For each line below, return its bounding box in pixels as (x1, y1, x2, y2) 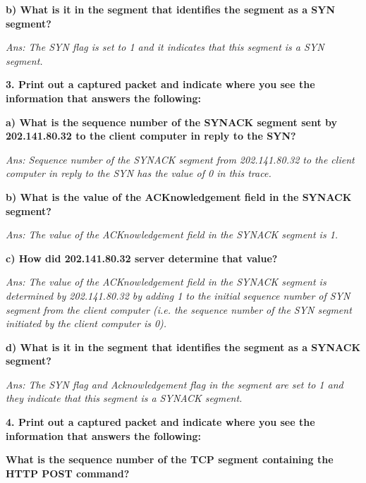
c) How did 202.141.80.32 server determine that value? (6, 250, 278, 265)
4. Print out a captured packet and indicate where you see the (6, 415, 315, 429)
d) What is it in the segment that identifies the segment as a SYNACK (6, 339, 361, 354)
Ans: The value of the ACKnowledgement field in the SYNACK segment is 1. (6, 227, 338, 242)
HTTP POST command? (6, 465, 130, 480)
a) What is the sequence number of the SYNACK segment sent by (6, 114, 338, 129)
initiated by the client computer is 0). (6, 316, 167, 331)
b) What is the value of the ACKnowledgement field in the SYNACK (6, 189, 352, 204)
